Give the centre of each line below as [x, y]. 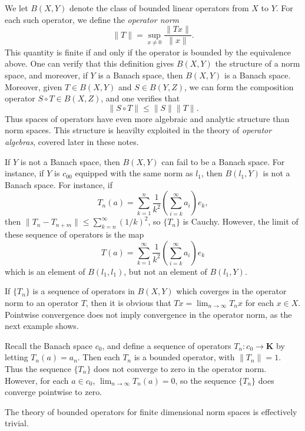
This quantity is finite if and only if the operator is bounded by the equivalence [148, 52]
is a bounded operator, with [184, 357]
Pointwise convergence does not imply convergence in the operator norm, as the [148, 314]
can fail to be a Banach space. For [223, 161]
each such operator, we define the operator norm [92, 19]
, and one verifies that [140, 98]
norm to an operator [42, 302]
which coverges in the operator [231, 291]
